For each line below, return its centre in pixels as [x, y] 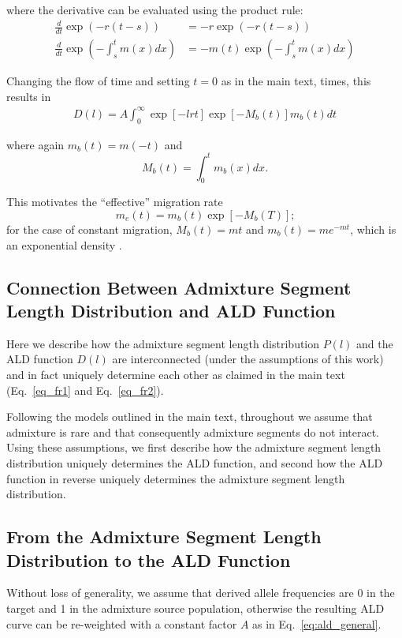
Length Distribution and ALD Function [171, 310]
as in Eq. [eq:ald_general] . [317, 623]
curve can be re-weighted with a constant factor [122, 623]
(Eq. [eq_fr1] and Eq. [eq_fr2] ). [85, 390]
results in [29, 96]
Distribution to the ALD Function [149, 559]
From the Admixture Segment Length [164, 537]
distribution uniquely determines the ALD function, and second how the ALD [195, 462]
